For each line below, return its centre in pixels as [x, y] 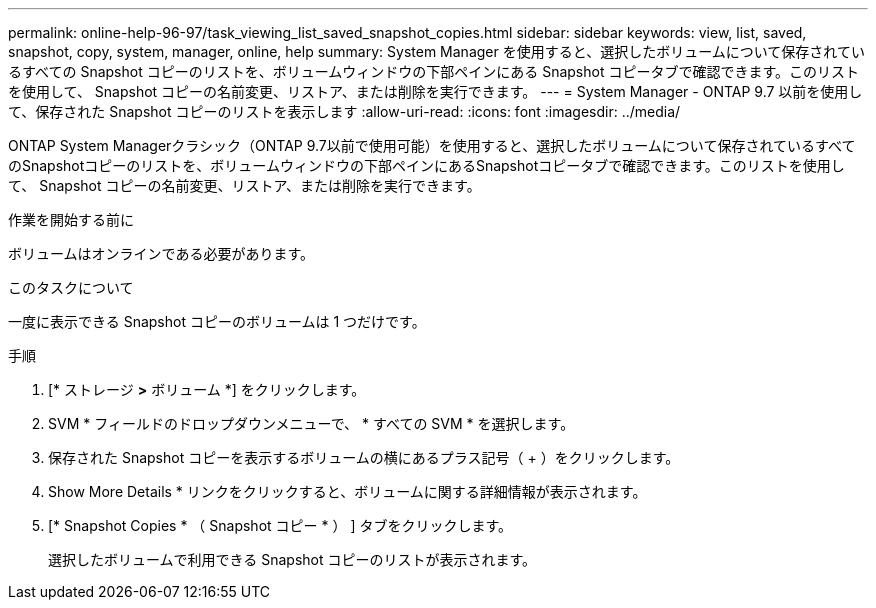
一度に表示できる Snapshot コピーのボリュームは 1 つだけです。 [217, 321]
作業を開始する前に [71, 219]
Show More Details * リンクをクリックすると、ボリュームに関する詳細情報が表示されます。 [347, 491]
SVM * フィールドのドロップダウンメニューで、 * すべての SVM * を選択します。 [311, 423]
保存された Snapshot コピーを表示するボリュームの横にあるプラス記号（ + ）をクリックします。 [364, 457]
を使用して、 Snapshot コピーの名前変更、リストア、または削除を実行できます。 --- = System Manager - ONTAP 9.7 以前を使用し [435, 91]
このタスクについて [71, 287]
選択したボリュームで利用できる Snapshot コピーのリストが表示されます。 [292, 559]
